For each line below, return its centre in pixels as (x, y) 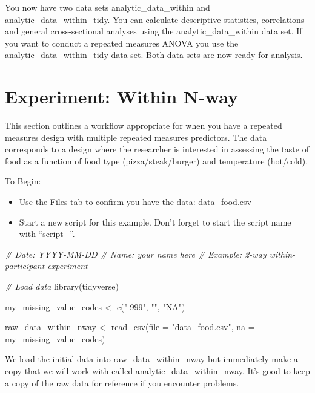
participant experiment (46, 266)
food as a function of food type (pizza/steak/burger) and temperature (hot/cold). (157, 161)
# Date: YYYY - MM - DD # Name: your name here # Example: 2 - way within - (150, 254)
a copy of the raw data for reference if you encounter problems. (122, 382)
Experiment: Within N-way (121, 96)
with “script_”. (47, 234)
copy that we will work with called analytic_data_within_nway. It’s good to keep (157, 371)
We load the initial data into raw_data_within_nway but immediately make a (151, 359)
